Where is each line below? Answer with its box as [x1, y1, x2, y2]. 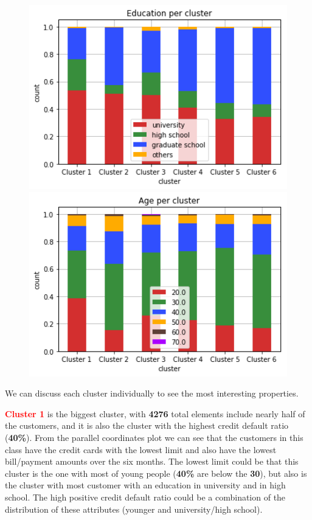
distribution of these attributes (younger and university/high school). [5, 502, 263, 515]
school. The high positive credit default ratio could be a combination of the [5, 490, 286, 503]
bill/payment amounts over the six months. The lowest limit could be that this [5, 455, 299, 468]
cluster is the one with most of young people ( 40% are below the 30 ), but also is [5, 466, 307, 479]
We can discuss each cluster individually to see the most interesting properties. [5, 387, 299, 400]
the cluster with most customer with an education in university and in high [5, 479, 286, 491]
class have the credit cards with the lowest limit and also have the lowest [5, 443, 277, 456]
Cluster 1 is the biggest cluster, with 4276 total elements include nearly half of [5, 407, 305, 420]
